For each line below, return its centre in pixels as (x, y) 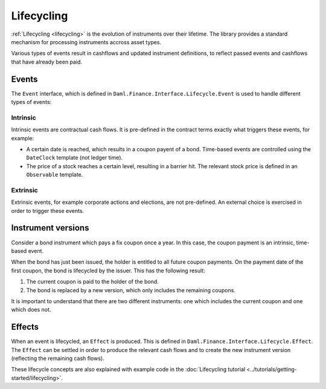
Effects (25, 327)
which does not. (31, 310)
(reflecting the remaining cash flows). (58, 358)
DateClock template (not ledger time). (75, 158)
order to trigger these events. (48, 211)
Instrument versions (50, 228)
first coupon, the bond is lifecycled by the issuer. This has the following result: (108, 270)
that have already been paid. (47, 62)
